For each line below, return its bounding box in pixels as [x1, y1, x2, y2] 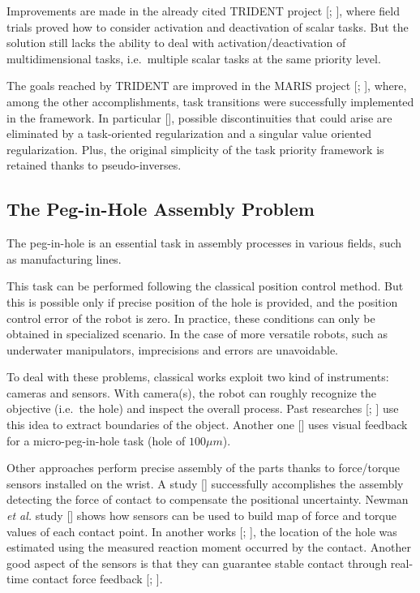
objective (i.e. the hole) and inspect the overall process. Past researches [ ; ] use [6, 400, 399, 417]
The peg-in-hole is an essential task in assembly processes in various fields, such [6, 234, 402, 251]
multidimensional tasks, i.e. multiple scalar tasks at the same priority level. [6, 49, 381, 67]
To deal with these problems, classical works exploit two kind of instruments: [6, 368, 389, 385]
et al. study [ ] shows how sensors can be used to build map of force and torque [6, 507, 396, 524]
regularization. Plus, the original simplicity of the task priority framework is [6, 140, 384, 157]
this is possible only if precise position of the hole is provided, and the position [6, 293, 398, 310]
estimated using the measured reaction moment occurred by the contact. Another [6, 539, 411, 556]
